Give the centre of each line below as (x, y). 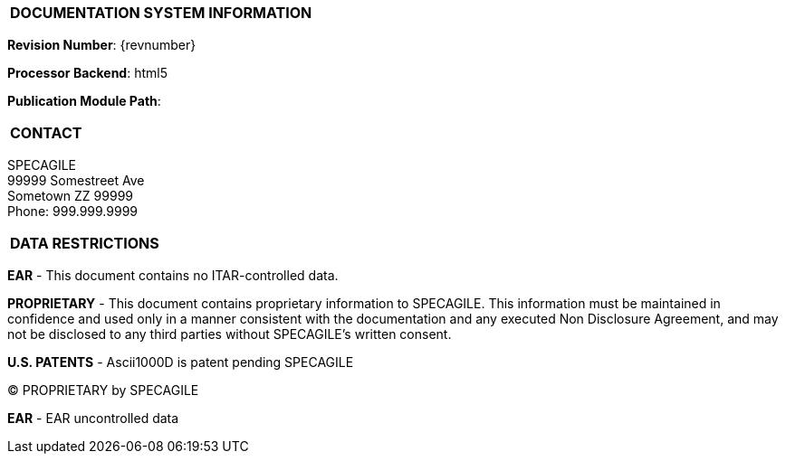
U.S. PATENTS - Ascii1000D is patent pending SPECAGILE (181, 362)
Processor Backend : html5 (87, 73)
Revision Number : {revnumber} (102, 45)
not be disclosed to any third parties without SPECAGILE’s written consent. (230, 334)
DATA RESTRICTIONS (85, 243)
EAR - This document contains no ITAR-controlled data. (173, 275)
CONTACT (46, 133)
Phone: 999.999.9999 (72, 211)
